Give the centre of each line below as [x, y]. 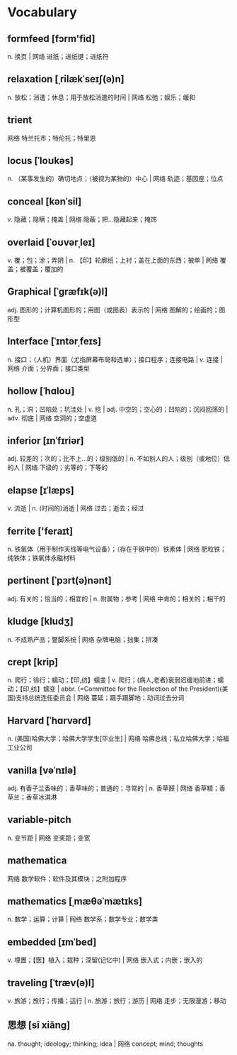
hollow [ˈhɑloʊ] [41, 391]
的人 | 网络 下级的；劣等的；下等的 [58, 468]
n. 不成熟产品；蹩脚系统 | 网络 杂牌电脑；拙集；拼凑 [83, 639]
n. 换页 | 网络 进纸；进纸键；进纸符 [58, 56]
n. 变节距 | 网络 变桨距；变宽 [49, 838]
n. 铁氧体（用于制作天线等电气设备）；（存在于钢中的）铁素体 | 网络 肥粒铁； [117, 549]
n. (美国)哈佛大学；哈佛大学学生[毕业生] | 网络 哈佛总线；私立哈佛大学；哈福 [118, 738]
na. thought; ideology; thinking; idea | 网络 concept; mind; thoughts [105, 1044]
